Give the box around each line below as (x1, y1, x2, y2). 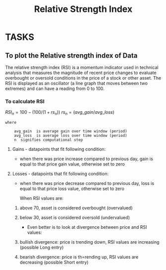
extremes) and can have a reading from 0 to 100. (5, 86, 105, 91)
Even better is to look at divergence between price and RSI (27, 224, 147, 230)
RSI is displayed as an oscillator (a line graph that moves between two (5, 81, 148, 86)
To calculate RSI (5, 98, 45, 105)
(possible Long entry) (19, 245, 64, 251)
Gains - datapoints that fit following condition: (12, 146, 106, 152)
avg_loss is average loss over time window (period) (14, 133, 127, 138)
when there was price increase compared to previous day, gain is (19, 156, 154, 162)
